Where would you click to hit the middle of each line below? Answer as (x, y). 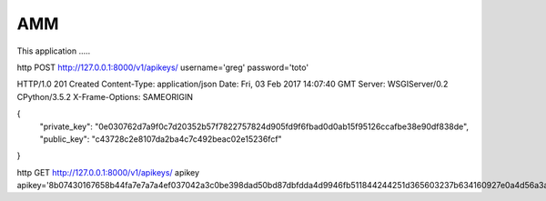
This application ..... (54, 51)
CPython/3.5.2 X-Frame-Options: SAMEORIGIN (105, 96)
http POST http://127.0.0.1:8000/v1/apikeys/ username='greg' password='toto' (163, 67)
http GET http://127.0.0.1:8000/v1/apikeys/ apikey (108, 172)
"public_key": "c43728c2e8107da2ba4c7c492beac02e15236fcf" (161, 139)
